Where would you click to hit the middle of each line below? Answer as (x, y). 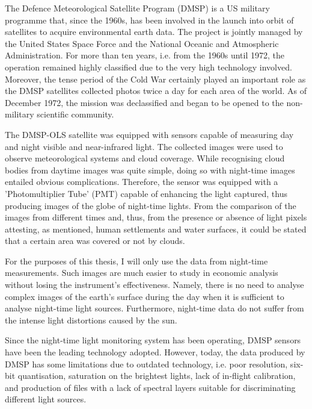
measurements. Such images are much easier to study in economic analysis (142, 273)
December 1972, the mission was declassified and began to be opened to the (144, 102)
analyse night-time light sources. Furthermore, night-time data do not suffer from (154, 308)
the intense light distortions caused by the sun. (91, 320)
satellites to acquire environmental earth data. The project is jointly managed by (154, 32)
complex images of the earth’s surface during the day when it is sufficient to (145, 296)
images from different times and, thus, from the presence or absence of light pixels (156, 217)
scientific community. (75, 114)
